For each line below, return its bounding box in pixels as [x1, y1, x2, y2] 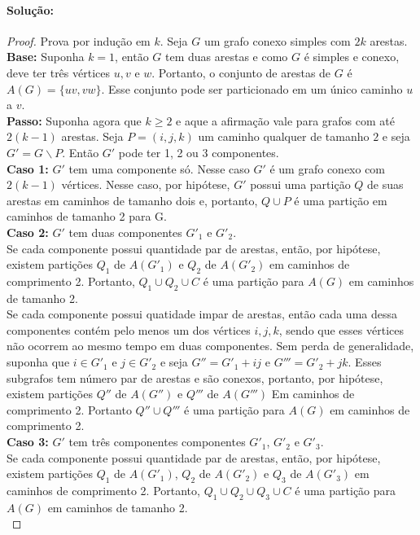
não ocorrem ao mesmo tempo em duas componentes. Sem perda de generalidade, [7, 337, 414, 354]
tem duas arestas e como [165, 48, 288, 65]
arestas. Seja [61, 128, 124, 145]
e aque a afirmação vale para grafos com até [176, 112, 395, 129]
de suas [367, 176, 404, 193]
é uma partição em [294, 191, 387, 208]
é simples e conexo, [304, 48, 400, 65]
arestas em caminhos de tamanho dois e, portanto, [7, 191, 258, 208]
